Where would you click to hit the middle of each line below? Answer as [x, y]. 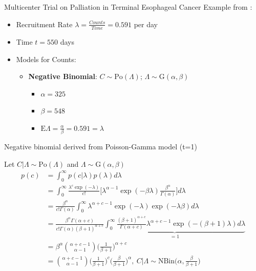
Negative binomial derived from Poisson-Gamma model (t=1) [101, 147]
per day [146, 24]
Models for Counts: [46, 59]
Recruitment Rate [44, 24]
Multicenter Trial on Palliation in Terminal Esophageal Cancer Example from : [128, 7]
